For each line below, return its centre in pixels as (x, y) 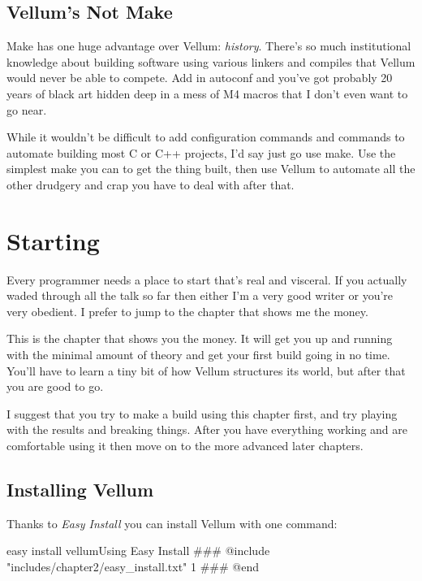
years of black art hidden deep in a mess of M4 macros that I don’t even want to (207, 93)
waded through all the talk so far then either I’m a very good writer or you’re (200, 295)
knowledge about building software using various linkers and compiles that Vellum (211, 61)
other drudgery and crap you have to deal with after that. (151, 184)
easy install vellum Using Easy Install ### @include (138, 551)
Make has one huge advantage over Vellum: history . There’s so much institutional (209, 46)
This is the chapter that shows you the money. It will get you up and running (200, 338)
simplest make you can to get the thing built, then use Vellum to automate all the (211, 169)
